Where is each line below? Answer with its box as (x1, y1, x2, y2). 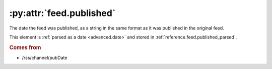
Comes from (9, 44, 41, 51)
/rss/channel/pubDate (22, 54, 67, 60)
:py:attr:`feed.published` (9, 7, 116, 18)
